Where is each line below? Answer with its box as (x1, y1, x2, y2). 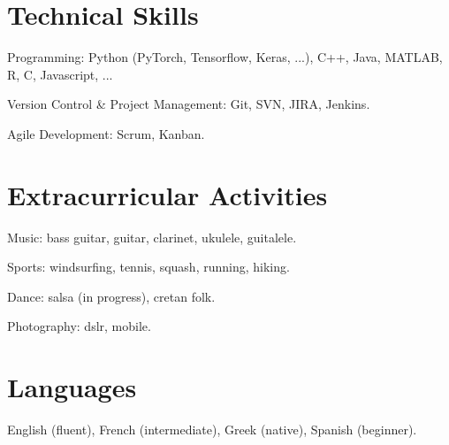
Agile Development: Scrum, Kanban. (7, 124, 205, 142)
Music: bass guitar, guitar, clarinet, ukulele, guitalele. (7, 227, 297, 246)
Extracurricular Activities (7, 176, 328, 212)
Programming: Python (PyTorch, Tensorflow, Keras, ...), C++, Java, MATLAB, (7, 48, 443, 66)
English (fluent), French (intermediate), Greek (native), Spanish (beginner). (7, 420, 417, 439)
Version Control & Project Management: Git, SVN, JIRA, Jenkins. (7, 95, 370, 113)
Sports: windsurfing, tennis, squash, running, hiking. (7, 257, 290, 276)
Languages (7, 369, 137, 405)
